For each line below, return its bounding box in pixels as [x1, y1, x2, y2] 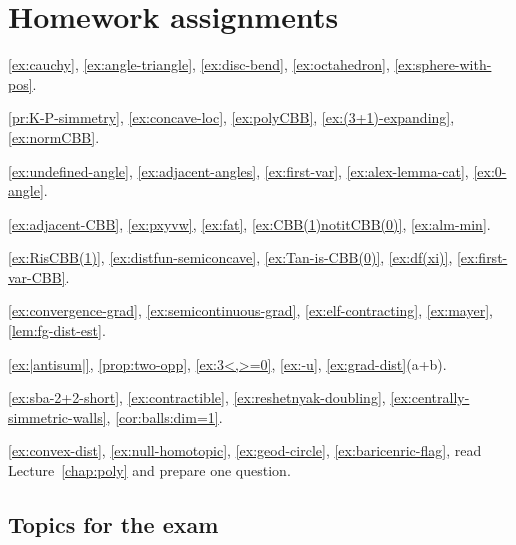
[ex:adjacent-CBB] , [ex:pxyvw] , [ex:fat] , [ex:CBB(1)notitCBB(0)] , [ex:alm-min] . [8, 213, 491, 234]
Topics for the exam [8, 509, 219, 540]
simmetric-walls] [8, 406, 107, 427]
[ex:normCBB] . [8, 126, 100, 147]
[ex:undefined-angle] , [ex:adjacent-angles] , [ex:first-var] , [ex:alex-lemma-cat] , [8, 160, 469, 181]
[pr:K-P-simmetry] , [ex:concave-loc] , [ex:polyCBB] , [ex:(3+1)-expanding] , [8, 107, 455, 128]
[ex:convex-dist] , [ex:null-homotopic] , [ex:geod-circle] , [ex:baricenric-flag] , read [8, 440, 482, 461]
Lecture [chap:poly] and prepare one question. [8, 460, 291, 481]
